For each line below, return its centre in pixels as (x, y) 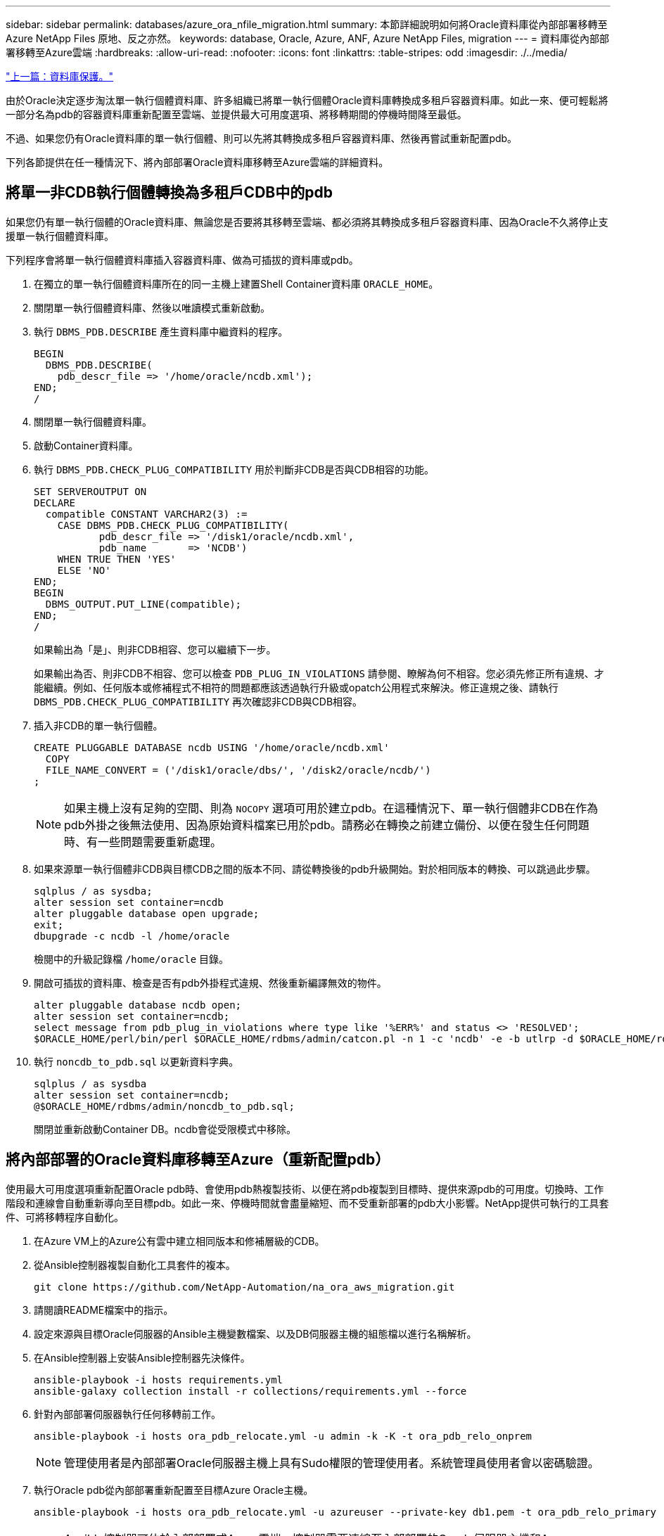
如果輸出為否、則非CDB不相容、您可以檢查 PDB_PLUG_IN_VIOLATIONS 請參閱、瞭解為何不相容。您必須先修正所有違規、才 (319, 673)
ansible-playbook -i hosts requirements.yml (159, 1380)
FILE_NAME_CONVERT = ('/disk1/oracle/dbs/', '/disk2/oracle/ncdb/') (238, 770)
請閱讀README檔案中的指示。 (104, 1310)
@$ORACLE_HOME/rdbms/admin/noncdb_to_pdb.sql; (164, 1106)
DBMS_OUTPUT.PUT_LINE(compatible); (143, 604)
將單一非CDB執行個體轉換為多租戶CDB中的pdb (169, 193)
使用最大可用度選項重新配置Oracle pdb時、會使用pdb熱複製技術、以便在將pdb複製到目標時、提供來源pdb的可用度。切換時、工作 (305, 1189)
